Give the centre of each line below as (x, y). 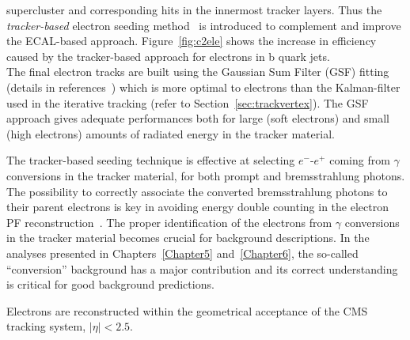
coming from (360, 160)
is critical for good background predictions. (110, 284)
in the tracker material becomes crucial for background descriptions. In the (188, 238)
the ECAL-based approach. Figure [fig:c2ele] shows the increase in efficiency (192, 41)
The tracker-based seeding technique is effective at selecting (151, 160)
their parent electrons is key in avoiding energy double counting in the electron (197, 207)
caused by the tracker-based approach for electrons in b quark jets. (168, 56)
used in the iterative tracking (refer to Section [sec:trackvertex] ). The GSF (188, 102)
